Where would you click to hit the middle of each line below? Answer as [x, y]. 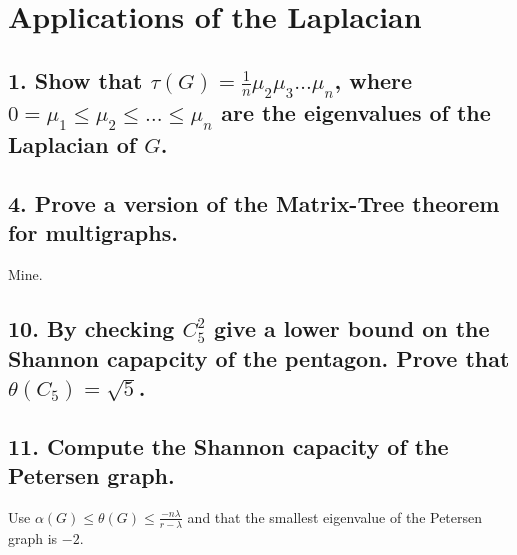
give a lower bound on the [352, 328]
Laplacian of [72, 144]
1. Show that [75, 79]
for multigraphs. [93, 232]
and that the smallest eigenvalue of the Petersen [335, 516]
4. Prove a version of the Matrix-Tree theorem [254, 202]
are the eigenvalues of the [356, 111]
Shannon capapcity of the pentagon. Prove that [259, 357]
